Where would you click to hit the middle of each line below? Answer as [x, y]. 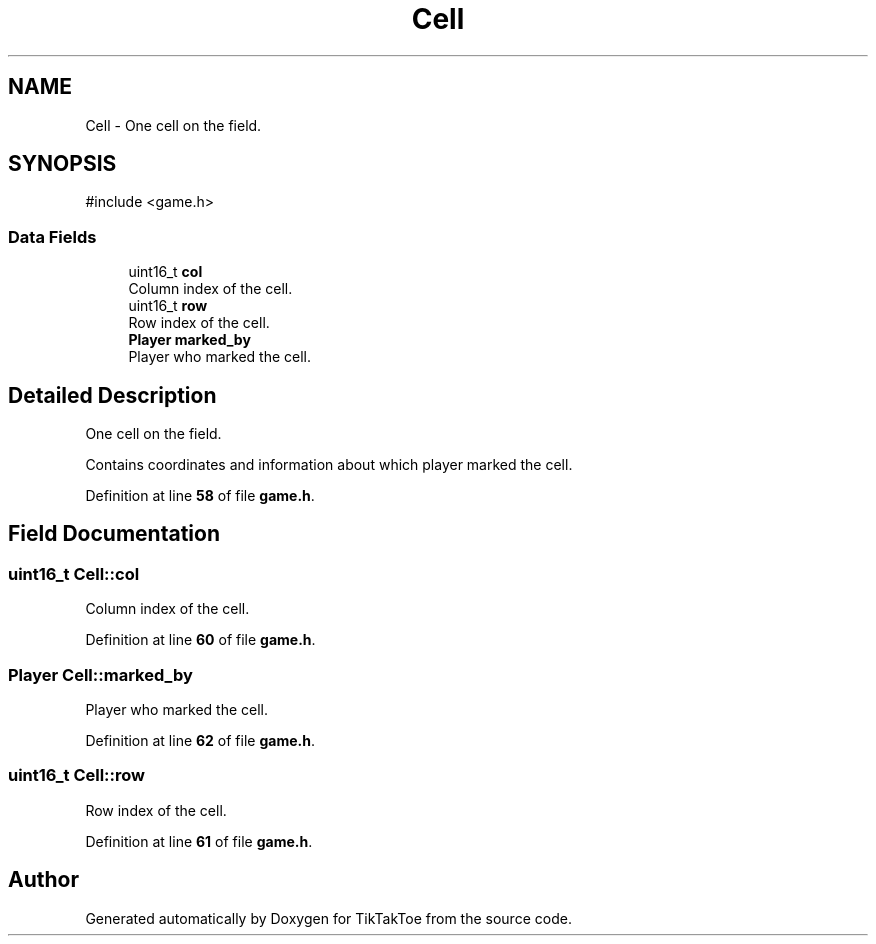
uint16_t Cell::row [77, 775]
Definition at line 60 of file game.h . [200, 640]
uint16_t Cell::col [74, 573]
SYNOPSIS [62, 164]
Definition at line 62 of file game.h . [200, 740]
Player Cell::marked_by [100, 674]
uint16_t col [165, 272]
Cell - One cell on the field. [173, 125]
